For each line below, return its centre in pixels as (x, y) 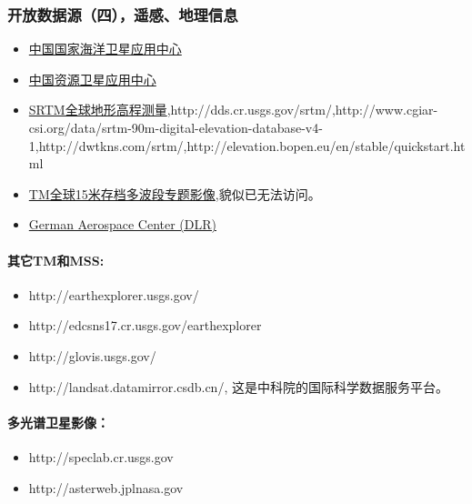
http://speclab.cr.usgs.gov (101, 456)
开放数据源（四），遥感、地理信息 (123, 14)
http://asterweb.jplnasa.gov (106, 487)
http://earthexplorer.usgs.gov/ (114, 294)
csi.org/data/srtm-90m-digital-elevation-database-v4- (176, 127)
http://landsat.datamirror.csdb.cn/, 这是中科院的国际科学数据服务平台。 (238, 386)
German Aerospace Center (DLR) (122, 224)
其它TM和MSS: (56, 260)
